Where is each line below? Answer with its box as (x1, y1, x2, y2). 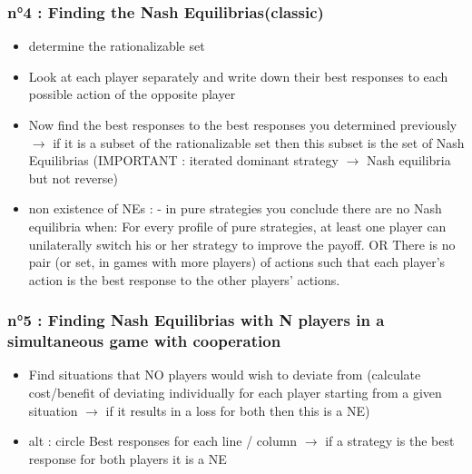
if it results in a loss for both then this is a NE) (105, 400, 370, 420)
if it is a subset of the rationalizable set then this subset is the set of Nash (53, 133, 465, 152)
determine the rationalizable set (28, 36, 205, 55)
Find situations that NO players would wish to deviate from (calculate (28, 365, 421, 384)
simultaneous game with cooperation (7, 330, 281, 352)
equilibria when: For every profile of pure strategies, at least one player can (28, 216, 447, 235)
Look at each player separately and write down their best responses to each (28, 66, 448, 85)
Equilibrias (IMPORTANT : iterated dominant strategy (28, 151, 339, 170)
